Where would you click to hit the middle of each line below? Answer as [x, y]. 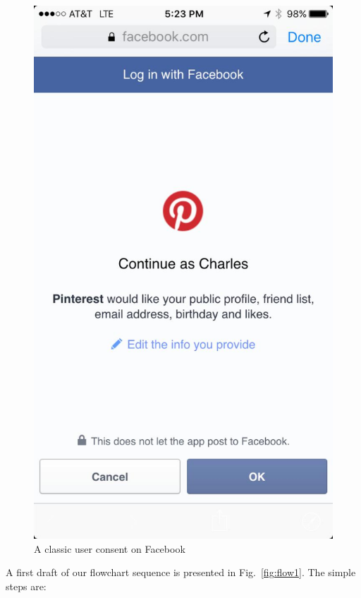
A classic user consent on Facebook [110, 548]
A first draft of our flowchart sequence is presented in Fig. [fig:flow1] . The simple [181, 572]
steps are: [26, 586]
